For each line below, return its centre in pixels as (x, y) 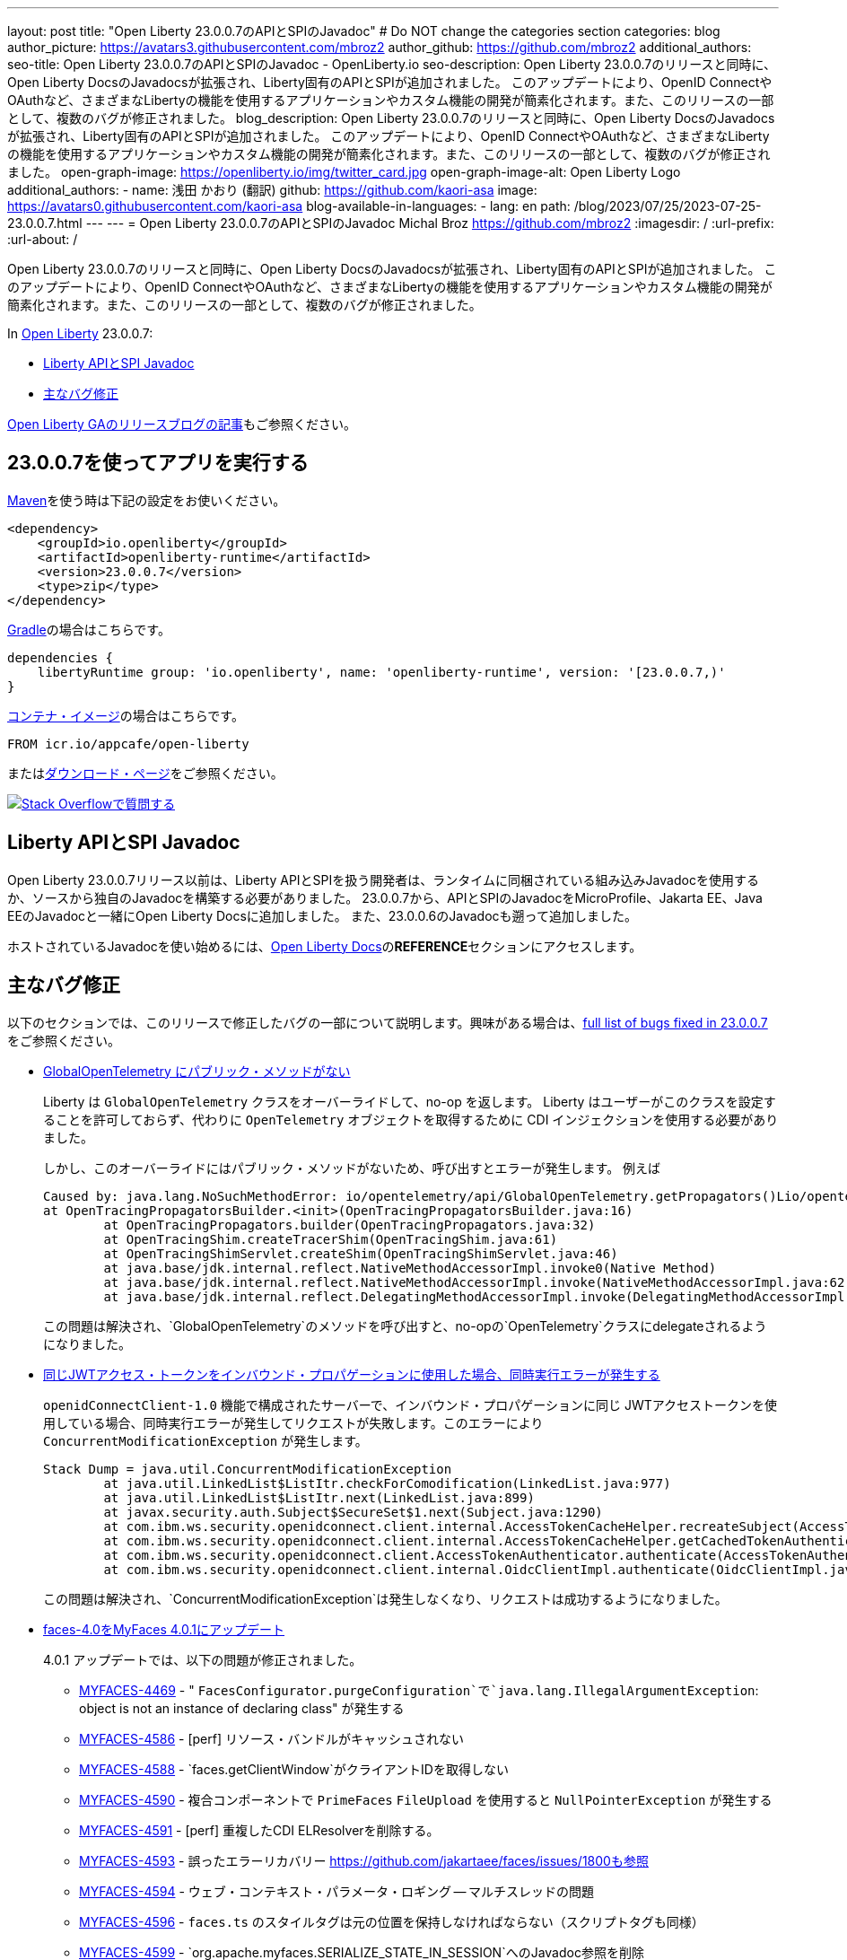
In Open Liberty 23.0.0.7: (80, 333)
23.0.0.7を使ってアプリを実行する (158, 463)
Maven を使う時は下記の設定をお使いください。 (147, 500)
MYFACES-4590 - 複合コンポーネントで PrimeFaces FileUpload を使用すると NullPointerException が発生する (426, 1799)
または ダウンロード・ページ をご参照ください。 (145, 773)
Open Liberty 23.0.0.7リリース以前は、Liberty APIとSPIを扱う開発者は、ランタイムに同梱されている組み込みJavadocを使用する (383, 879)
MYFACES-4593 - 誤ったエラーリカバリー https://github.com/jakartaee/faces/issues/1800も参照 (364, 1860)
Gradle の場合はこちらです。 (89, 629)
